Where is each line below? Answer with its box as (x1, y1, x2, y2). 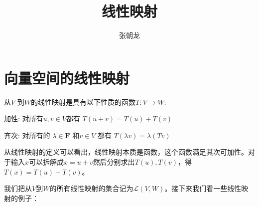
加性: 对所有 (4, 113, 43, 124)
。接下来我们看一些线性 (164, 183, 242, 194)
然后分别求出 (93, 157, 135, 167)
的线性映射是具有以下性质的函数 (31, 96, 136, 107)
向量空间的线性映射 (4, 67, 130, 88)
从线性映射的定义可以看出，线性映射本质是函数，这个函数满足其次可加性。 (4, 147, 248, 157)
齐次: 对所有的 (4, 130, 50, 140)
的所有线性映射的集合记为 (49, 183, 133, 194)
